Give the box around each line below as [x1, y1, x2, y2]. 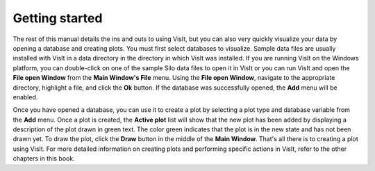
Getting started [12, 10, 103, 26]
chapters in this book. [12, 154, 76, 163]
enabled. [12, 92, 38, 101]
